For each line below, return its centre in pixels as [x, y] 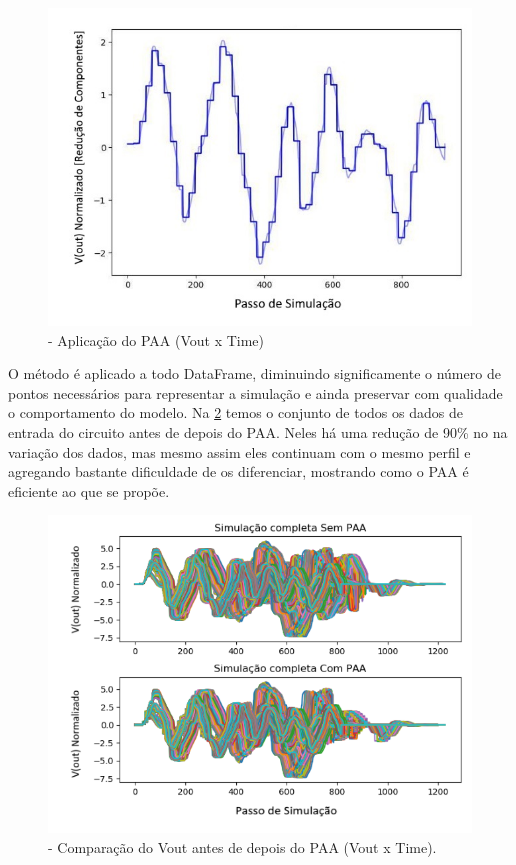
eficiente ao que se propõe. [89, 490]
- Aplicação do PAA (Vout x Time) [156, 339]
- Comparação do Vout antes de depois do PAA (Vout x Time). [242, 846]
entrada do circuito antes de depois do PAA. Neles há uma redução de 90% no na [258, 431]
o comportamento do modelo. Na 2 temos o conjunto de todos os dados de [235, 412]
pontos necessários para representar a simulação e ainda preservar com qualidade [255, 392]
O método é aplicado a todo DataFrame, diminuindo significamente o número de [254, 373]
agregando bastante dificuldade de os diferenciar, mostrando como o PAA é [238, 471]
